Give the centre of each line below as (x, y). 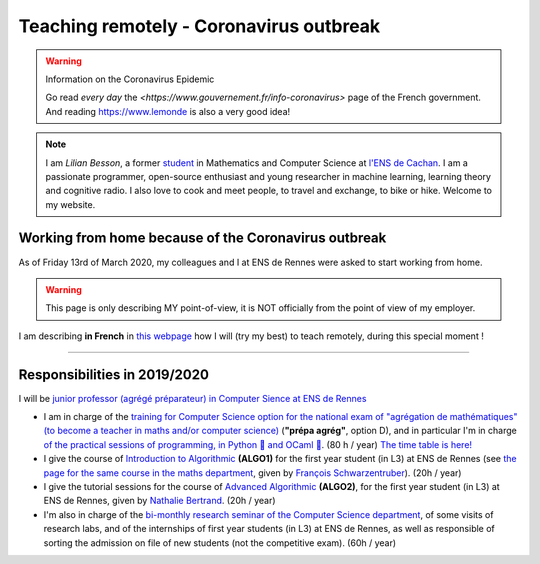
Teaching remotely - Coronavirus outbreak (199, 26)
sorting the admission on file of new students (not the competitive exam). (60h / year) (220, 542)
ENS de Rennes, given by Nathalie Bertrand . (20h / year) (159, 501)
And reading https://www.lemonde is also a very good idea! (168, 111)
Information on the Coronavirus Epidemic (130, 79)
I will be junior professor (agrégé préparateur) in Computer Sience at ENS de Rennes (192, 398)
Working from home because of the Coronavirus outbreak (202, 238)
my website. (70, 204)
